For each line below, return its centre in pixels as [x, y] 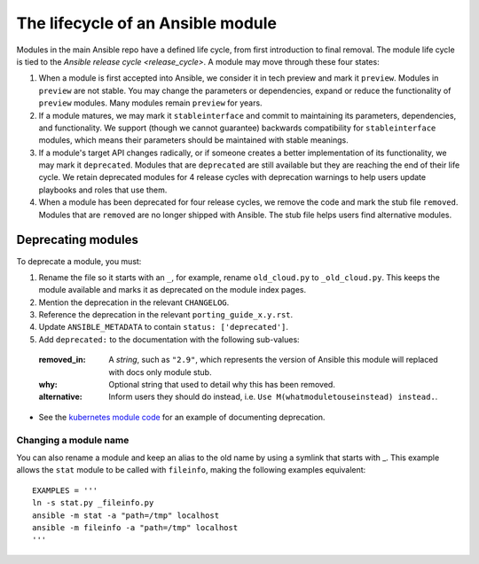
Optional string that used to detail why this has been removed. [222, 385]
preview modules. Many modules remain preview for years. [150, 103]
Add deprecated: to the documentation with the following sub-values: [169, 339]
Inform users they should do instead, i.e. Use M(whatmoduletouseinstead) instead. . [273, 397]
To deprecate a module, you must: [79, 261]
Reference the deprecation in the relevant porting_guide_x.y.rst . [166, 315]
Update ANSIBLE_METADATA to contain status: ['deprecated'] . [163, 327]
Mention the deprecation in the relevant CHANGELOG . [134, 302]
